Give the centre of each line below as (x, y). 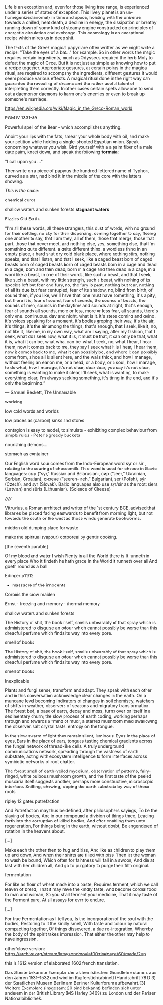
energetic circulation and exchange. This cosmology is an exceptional (75, 33)
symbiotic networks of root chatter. (40, 762)
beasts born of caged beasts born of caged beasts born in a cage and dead (81, 264)
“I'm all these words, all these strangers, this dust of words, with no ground (80, 228)
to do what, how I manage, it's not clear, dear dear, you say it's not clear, (78, 368)
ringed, (12, 776)
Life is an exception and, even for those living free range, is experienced (77, 7)
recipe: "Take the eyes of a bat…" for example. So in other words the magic (80, 52)
